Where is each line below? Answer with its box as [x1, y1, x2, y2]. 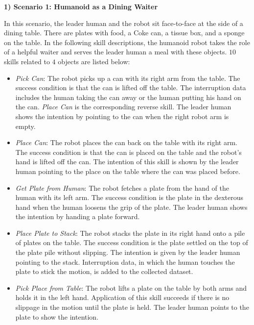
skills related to [4, 56, 50, 66]
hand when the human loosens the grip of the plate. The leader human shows [15, 201, 248, 212]
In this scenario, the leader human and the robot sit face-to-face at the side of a [4, 18, 243, 28]
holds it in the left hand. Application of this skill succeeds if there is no [15, 292, 230, 302]
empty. [15, 121, 36, 131]
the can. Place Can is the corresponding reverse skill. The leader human [15, 101, 231, 112]
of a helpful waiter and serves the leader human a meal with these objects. [4, 47, 227, 57]
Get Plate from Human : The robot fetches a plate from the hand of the [15, 182, 229, 193]
